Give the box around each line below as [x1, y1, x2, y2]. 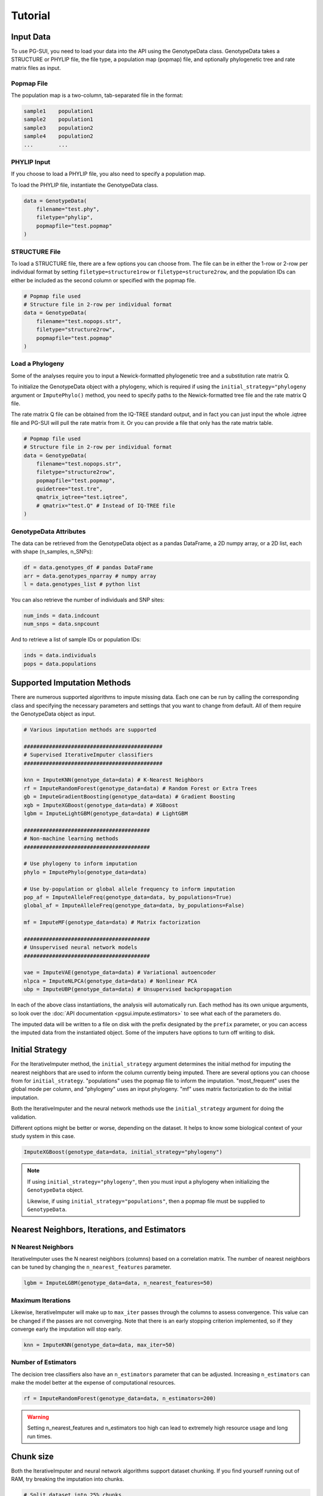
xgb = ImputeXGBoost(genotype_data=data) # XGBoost [23, 802, 179, 808]
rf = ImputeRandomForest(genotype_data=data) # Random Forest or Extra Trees [23, 785, 257, 792]
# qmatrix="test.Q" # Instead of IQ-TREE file [36, 502, 176, 509]
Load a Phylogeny [11, 360, 65, 368]
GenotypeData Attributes [11, 527, 86, 536]
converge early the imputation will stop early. [11, 1325, 123, 1333]
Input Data [11, 32, 51, 42]
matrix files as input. [11, 64, 61, 71]
